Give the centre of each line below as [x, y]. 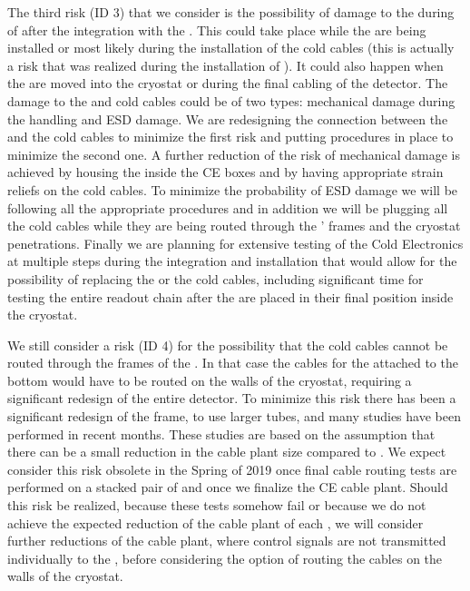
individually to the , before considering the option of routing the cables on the [225, 558]
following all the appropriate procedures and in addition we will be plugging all [228, 207]
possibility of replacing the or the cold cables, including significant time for [215, 278]
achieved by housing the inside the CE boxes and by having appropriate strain [225, 172]
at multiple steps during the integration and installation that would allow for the [232, 261]
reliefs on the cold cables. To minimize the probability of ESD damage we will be [233, 189]
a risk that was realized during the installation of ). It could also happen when [225, 65]
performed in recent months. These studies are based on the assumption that [221, 433]
